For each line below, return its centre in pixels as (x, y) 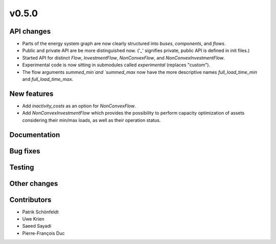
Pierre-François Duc (43, 233)
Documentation (35, 135)
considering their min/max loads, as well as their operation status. (91, 120)
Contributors (30, 199)
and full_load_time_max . (48, 79)
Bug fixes (25, 151)
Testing (22, 167)
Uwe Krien (33, 219)
